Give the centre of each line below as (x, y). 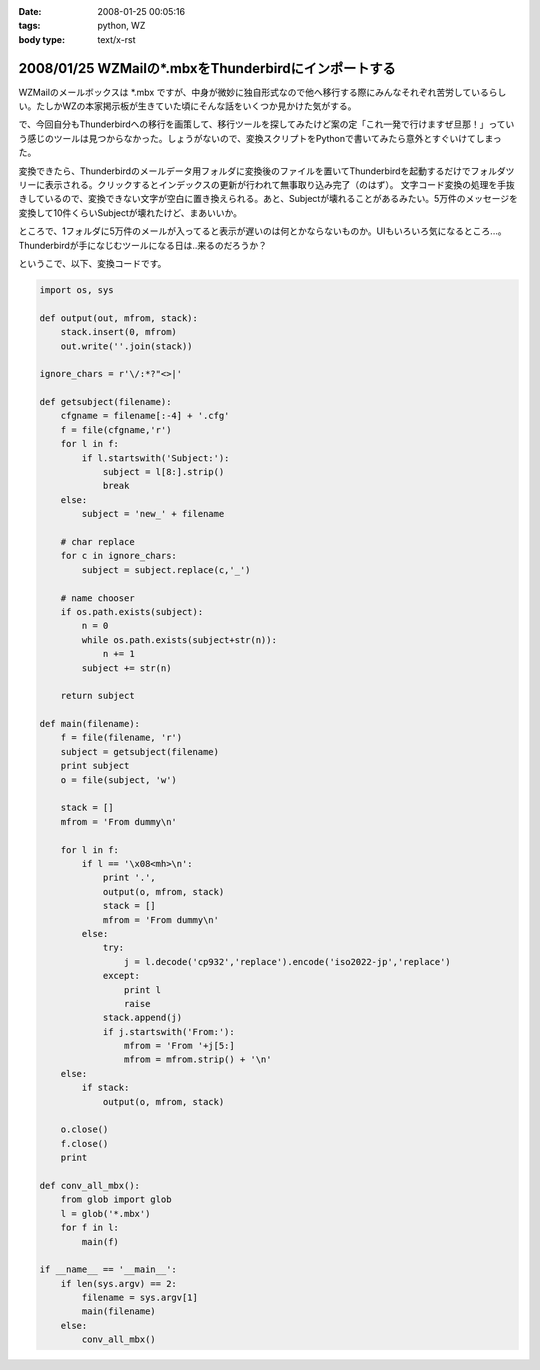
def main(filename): (89, 724)
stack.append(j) (142, 1018)
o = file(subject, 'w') (118, 779)
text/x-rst (116, 39)
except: (121, 976)
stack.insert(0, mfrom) (118, 332)
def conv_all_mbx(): (89, 1185)
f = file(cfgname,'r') (116, 429)
